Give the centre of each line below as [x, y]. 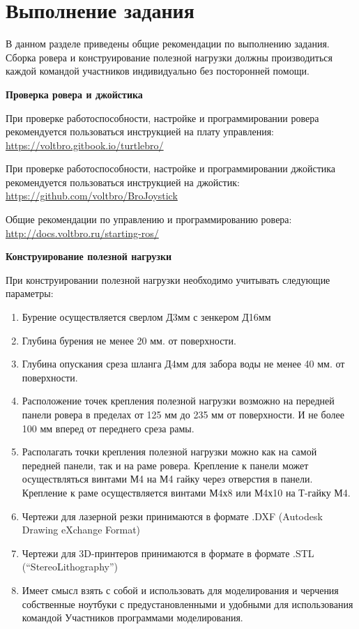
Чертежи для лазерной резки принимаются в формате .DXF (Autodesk [172, 516]
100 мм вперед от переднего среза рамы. [108, 428]
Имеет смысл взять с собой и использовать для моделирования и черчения [180, 590]
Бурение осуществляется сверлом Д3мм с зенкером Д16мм [146, 317]
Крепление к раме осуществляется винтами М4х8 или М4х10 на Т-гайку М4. [186, 492]
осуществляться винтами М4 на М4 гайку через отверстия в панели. [167, 479]
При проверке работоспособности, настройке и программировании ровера [162, 118]
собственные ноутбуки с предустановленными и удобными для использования [188, 604]
